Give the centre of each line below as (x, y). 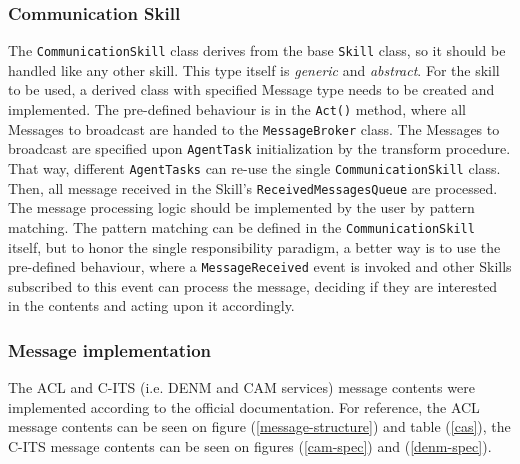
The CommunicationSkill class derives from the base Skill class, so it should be (257, 50)
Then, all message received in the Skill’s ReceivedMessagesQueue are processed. (253, 187)
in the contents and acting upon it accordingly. (151, 305)
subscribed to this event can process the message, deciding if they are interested (253, 285)
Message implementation (110, 349)
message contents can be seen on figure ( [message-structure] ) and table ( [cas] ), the (259, 426)
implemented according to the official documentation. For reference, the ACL (244, 406)
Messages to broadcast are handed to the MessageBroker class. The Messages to (254, 128)
